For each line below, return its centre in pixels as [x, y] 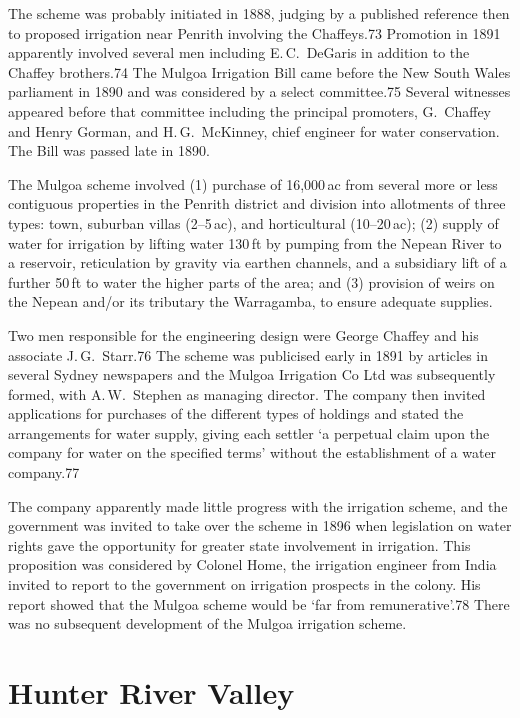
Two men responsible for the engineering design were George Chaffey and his [243, 334]
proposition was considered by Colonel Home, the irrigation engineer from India [252, 564]
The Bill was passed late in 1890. [109, 150]
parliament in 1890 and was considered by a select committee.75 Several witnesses [259, 91]
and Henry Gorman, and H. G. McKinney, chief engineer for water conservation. [254, 130]
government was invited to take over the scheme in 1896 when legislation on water [260, 525]
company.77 [44, 472]
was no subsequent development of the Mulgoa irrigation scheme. [207, 623]
